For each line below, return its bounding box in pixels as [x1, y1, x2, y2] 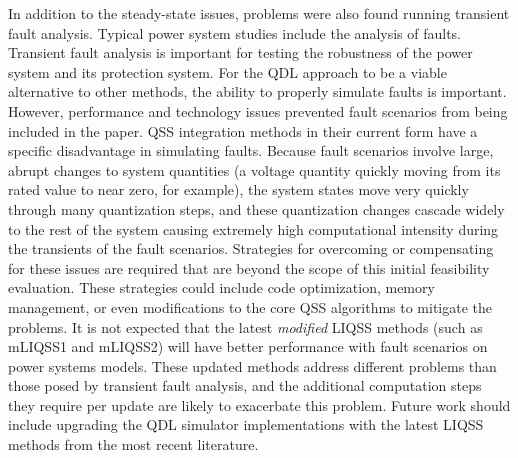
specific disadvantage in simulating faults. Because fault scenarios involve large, [8, 140, 494, 161]
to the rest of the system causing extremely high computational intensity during [8, 218, 499, 239]
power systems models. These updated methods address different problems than [8, 355, 497, 376]
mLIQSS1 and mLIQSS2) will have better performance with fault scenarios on [8, 336, 488, 357]
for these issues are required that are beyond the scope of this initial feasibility [8, 257, 490, 278]
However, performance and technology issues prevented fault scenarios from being [8, 100, 508, 121]
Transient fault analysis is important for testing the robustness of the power [8, 42, 473, 63]
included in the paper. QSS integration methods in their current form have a [8, 120, 478, 141]
